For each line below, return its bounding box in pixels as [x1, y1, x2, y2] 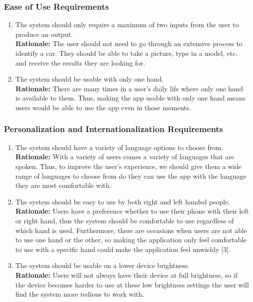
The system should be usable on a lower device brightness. [15, 260, 190, 270]
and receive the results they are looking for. [15, 57, 145, 67]
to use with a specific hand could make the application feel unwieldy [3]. [15, 244, 231, 254]
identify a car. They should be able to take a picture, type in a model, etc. [15, 48, 238, 58]
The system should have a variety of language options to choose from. [15, 142, 223, 152]
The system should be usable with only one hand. [15, 74, 163, 84]
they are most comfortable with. [15, 180, 111, 190]
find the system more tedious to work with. [15, 289, 145, 299]
